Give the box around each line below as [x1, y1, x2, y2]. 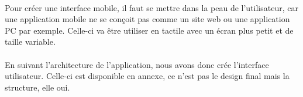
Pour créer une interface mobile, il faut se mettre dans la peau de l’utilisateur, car [5, 1, 298, 13]
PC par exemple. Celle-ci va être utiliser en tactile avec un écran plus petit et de [5, 24, 294, 36]
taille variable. [5, 35, 56, 48]
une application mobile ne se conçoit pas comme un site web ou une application [5, 13, 290, 25]
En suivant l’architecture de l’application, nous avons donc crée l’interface [5, 58, 269, 70]
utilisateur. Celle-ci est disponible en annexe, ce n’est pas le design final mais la [5, 70, 290, 82]
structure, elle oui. [5, 81, 70, 93]
